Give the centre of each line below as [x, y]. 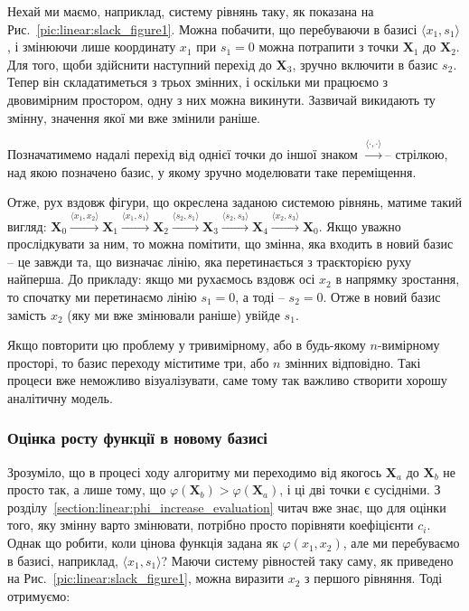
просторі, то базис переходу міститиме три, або [138, 362]
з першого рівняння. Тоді [373, 578]
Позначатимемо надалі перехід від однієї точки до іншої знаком [183, 153]
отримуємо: [39, 595]
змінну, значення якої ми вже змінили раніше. [134, 117]
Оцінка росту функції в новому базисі [137, 438]
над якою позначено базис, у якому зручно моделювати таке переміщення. [212, 171]
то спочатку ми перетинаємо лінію [102, 296]
